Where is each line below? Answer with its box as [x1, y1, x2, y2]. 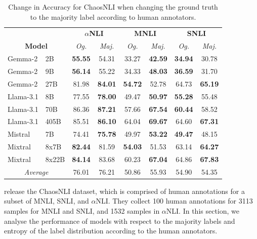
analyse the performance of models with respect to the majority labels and [4, 215, 235, 226]
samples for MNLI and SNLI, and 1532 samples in [4, 206, 160, 216]
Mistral [8, 129, 30, 139]
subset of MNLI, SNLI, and [4, 195, 89, 206]
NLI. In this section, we [166, 206, 240, 216]
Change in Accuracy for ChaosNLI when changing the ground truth [8, 2, 218, 12]
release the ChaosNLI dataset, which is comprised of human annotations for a [4, 185, 245, 196]
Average [24, 166, 49, 177]
